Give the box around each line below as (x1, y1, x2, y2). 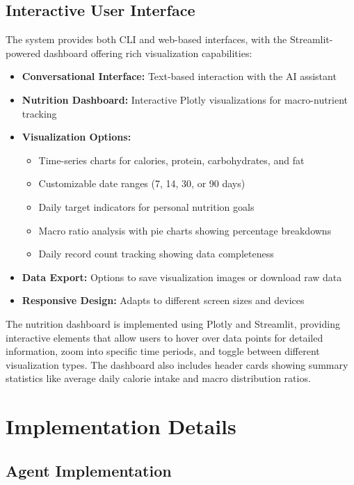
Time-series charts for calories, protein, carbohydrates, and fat (38, 152, 305, 167)
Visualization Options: (22, 129, 131, 144)
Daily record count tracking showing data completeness (38, 246, 274, 261)
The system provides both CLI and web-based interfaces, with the (6, 32, 287, 47)
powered (6, 45, 41, 60)
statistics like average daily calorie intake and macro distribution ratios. (6, 371, 311, 385)
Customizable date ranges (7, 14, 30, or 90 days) (38, 176, 246, 191)
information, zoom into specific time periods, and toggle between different (6, 344, 320, 358)
